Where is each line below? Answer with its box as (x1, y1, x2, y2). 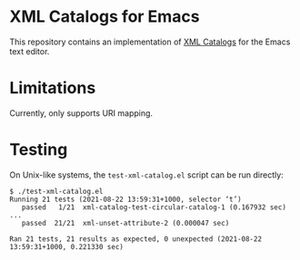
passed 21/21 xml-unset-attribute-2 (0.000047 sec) (21, 218, 230, 227)
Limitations (9, 78, 96, 99)
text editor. (9, 45, 50, 56)
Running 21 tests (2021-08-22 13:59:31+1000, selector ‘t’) (9, 195, 243, 204)
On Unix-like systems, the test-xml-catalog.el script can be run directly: (9, 169, 284, 180)
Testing (9, 140, 68, 160)
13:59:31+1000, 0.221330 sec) (9, 242, 125, 251)
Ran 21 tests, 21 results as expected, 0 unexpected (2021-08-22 (9, 234, 262, 244)
